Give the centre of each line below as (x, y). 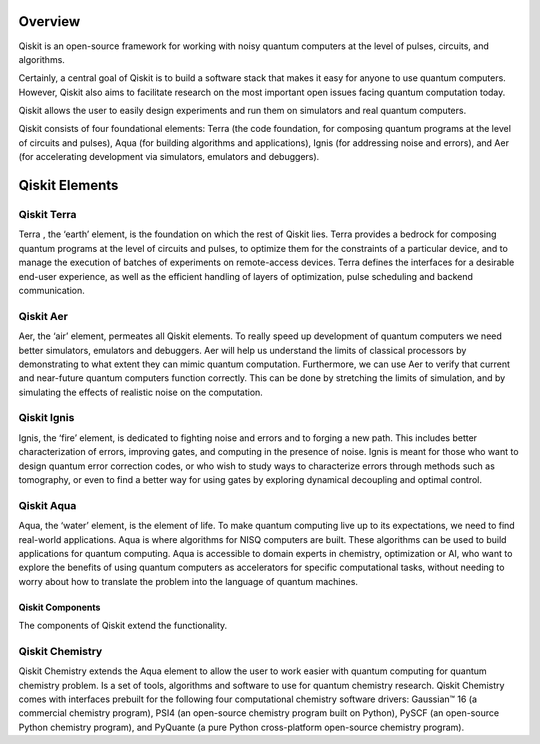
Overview (49, 21)
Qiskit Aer (43, 316)
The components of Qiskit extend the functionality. (123, 626)
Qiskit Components (59, 607)
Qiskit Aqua (47, 505)
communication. (51, 290)
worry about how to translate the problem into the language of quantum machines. (188, 581)
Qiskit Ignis (46, 418)
